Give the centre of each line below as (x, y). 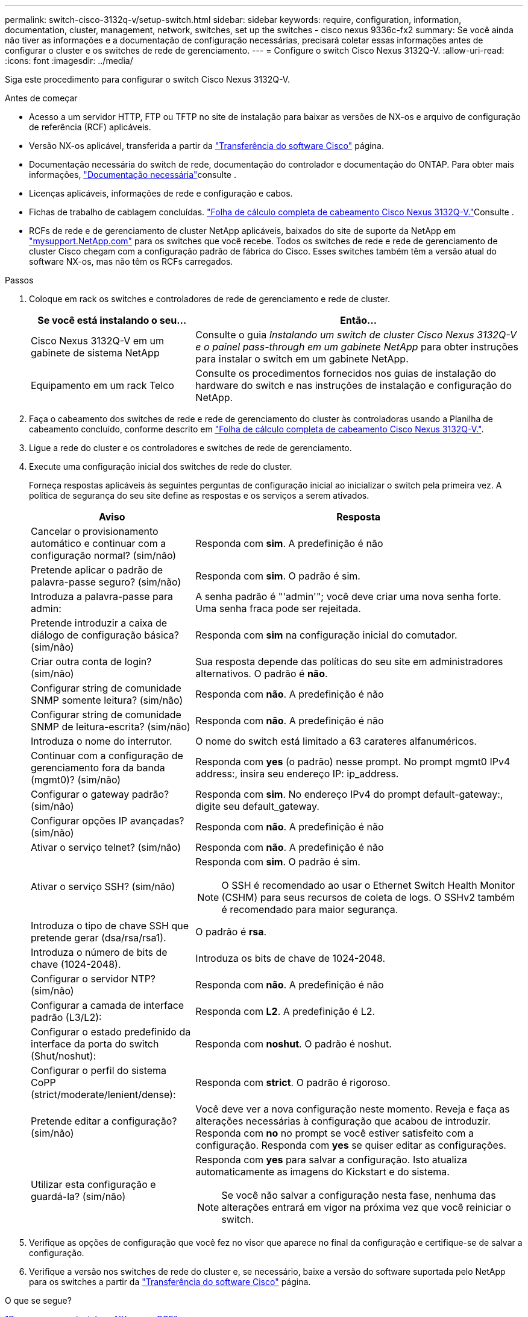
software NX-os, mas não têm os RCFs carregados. (131, 261)
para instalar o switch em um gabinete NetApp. (302, 359)
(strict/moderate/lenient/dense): (103, 1094)
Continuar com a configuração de (107, 756)
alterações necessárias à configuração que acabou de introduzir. (343, 1121)
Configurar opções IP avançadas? (108, 821)
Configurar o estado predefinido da (111, 1032)
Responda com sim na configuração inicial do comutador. (326, 635)
